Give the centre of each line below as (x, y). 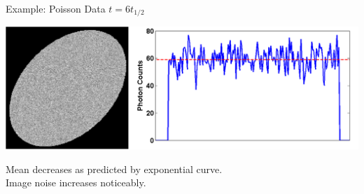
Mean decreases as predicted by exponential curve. (114, 169)
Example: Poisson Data (56, 8)
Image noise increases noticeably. (76, 182)
